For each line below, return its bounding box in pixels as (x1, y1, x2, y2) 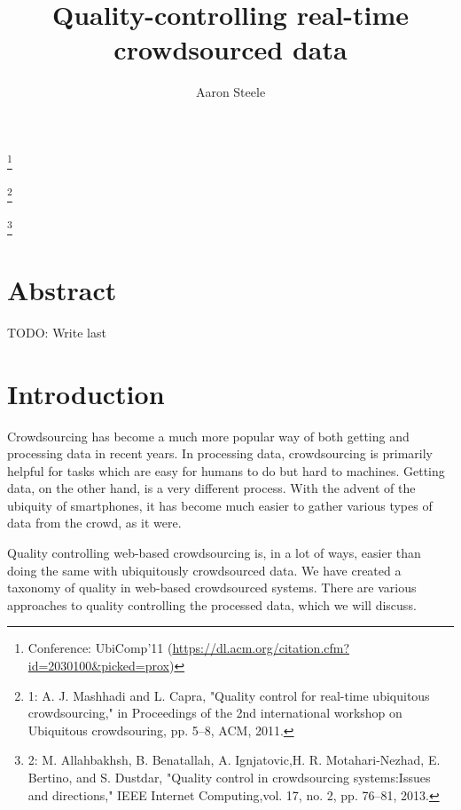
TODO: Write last (7, 322, 106, 341)
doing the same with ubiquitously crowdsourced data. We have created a (7, 560, 402, 579)
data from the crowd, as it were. (7, 513, 182, 532)
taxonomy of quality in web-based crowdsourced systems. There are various (7, 578, 417, 597)
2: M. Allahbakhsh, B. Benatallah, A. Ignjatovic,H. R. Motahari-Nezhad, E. (27, 750, 441, 769)
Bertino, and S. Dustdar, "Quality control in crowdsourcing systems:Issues (27, 768, 431, 786)
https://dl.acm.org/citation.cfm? (172, 639, 350, 657)
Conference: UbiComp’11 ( (27, 639, 173, 657)
